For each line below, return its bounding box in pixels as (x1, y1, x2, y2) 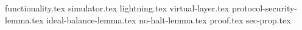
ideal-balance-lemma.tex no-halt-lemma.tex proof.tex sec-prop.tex (46, 13, 291, 26)
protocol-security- (231, 2, 297, 14)
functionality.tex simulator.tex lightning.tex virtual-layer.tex (5, 2, 230, 14)
